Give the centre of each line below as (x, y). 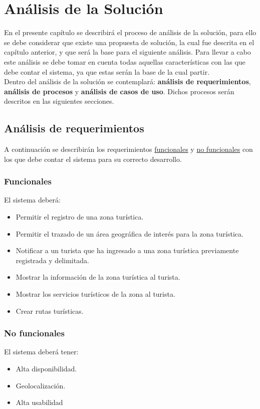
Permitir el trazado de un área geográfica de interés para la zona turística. (129, 233)
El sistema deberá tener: (41, 352)
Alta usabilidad (39, 402)
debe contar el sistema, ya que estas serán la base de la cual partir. (107, 71)
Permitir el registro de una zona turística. (80, 217)
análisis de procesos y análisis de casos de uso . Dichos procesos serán (119, 91)
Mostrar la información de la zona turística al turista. (98, 277)
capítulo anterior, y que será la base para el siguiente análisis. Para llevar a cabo (127, 52)
